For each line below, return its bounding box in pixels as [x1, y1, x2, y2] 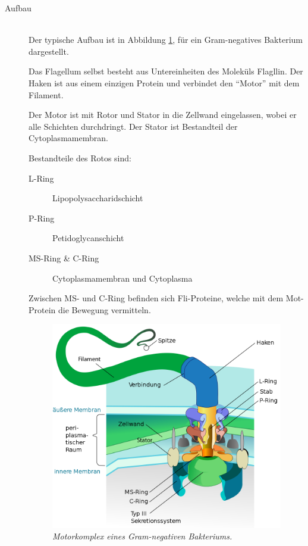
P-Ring [29, 211, 55, 224]
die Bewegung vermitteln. [58, 303, 151, 316]
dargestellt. [29, 45, 69, 57]
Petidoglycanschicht [52, 232, 124, 244]
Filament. [29, 88, 64, 101]
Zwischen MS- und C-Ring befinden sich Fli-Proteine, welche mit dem [29, 292, 284, 304]
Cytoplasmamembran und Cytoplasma [52, 272, 193, 284]
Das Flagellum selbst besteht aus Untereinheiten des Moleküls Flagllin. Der [29, 65, 303, 77]
